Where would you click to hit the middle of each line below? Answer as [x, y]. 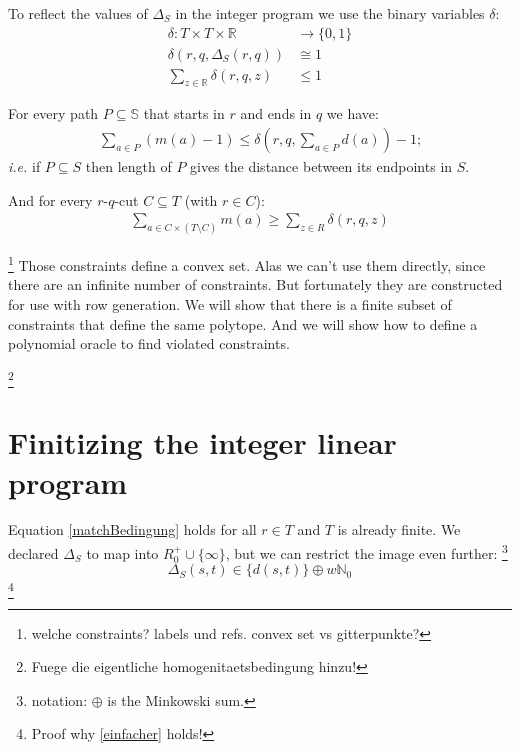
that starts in [184, 113]
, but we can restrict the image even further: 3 [366, 551]
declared [33, 552]
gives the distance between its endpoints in [321, 166]
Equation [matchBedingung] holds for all [132, 529]
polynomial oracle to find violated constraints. [149, 343]
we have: [352, 113]
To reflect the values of [78, 13]
